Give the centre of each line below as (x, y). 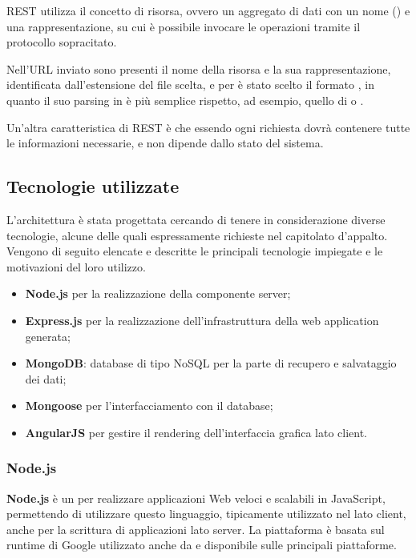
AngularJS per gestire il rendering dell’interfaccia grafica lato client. (196, 432)
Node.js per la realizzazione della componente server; (158, 293)
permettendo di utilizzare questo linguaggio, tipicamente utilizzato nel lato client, (206, 514)
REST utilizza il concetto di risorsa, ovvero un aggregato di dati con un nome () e (208, 10)
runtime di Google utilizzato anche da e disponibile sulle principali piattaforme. (202, 545)
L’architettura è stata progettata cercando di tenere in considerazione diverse (196, 219)
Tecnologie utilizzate (93, 186)
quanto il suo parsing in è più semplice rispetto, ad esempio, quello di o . (185, 100)
